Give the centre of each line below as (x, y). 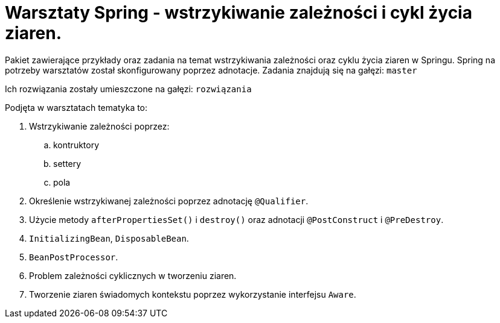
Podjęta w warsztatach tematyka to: (76, 107)
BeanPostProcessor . (74, 257)
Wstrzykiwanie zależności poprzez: (99, 126)
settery (67, 163)
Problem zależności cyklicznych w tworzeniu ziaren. (133, 275)
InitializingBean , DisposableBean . (109, 238)
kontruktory (76, 145)
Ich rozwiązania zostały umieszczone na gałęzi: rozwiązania (128, 89)
